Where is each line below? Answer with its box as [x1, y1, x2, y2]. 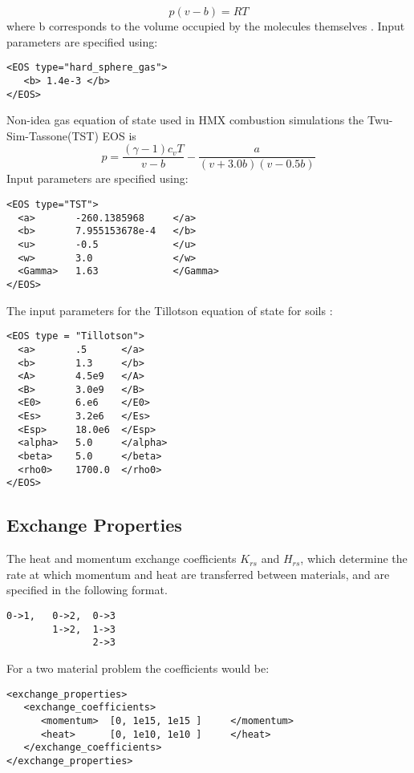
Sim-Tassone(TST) [6, 127, 99, 144]
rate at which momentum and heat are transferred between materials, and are [6, 565, 390, 582]
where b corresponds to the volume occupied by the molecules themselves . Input [6, 18, 405, 34]
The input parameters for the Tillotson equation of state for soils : [6, 302, 333, 318]
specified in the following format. [6, 581, 168, 598]
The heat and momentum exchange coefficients [6, 550, 237, 567]
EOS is [102, 127, 136, 144]
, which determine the [300, 550, 408, 567]
